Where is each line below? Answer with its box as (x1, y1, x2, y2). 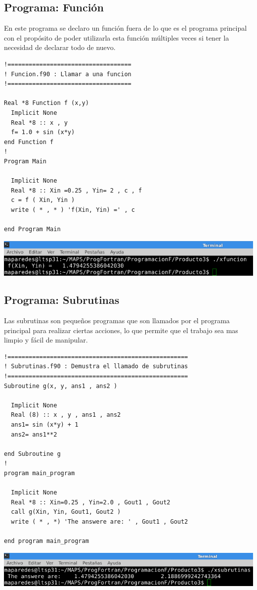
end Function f (4, 138, 54, 146)
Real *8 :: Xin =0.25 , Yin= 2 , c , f (11, 187, 142, 194)
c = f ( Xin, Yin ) (11, 197, 75, 204)
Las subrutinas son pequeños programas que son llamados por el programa (4, 315, 230, 325)
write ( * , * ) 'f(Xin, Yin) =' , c (11, 206, 135, 213)
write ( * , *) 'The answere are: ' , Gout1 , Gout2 (11, 518, 188, 525)
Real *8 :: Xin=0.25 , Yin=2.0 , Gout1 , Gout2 (11, 498, 171, 506)
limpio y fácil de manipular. (4, 335, 88, 345)
